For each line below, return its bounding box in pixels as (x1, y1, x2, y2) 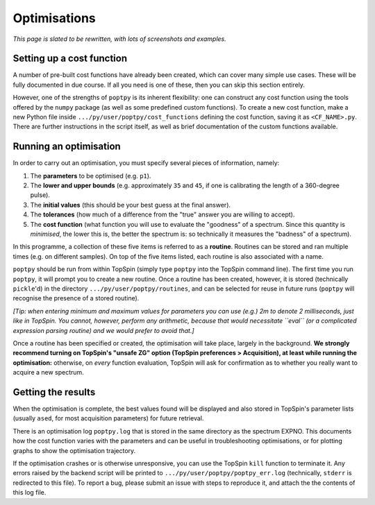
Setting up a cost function (12, 53, 128, 65)
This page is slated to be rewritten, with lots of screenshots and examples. (12, 35, 226, 43)
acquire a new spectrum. (12, 368, 85, 377)
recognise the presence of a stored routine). (12, 294, 140, 302)
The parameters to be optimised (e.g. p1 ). (30, 171, 151, 180)
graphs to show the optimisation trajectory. (12, 446, 136, 454)
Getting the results (12, 386, 96, 398)
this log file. (12, 488, 47, 497)
